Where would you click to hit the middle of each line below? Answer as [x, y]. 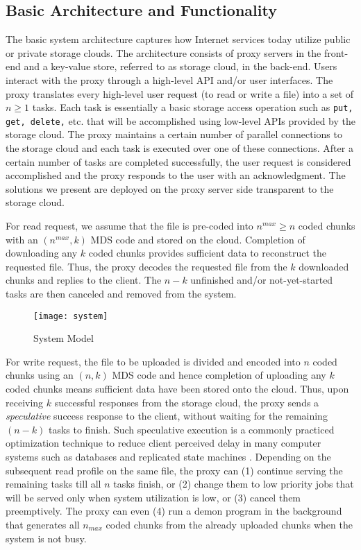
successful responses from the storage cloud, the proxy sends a [187, 402]
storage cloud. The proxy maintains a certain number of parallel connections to [174, 134]
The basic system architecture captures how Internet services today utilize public [178, 39]
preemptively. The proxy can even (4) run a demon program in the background [174, 511]
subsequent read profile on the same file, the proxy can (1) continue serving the [174, 470]
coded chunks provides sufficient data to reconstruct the [207, 253]
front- [336, 52]
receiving [25, 402]
